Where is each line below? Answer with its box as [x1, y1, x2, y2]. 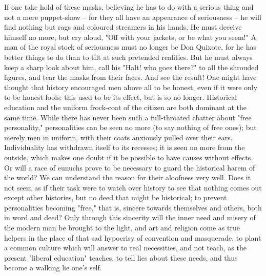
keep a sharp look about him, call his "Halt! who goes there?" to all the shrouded [4, 61, 259, 72]
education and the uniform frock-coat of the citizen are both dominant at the [4, 101, 247, 112]
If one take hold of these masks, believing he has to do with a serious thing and [4, 2, 254, 12]
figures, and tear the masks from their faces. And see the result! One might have [4, 72, 257, 82]
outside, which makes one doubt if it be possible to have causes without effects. [4, 152, 253, 162]
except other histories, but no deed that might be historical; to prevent [4, 192, 227, 203]
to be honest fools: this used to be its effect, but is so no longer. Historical [4, 92, 237, 102]
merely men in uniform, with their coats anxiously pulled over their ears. [4, 132, 233, 142]
